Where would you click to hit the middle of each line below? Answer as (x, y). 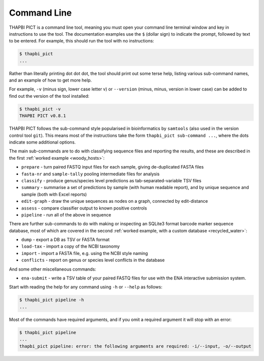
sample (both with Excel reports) (54, 194)
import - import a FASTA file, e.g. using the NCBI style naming (85, 253)
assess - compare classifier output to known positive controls (84, 208)
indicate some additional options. (42, 142)
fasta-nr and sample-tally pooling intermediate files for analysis (90, 174)
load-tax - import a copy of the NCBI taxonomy (70, 246)
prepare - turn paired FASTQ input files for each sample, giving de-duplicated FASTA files (112, 167)
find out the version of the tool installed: (49, 96)
